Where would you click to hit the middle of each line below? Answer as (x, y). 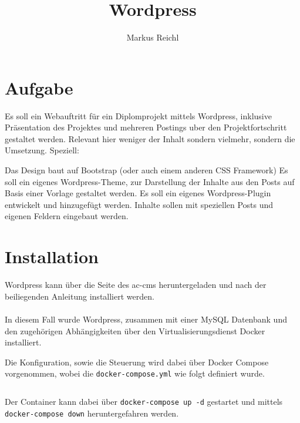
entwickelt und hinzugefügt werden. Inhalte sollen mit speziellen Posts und (139, 204)
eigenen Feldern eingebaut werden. (67, 216)
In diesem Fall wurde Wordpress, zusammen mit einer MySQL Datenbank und (146, 319)
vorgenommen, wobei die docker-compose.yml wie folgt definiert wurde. (135, 373)
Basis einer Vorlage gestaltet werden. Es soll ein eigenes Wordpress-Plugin (138, 193)
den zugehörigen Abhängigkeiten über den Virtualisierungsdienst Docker (135, 330)
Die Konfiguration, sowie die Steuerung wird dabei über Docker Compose (137, 362)
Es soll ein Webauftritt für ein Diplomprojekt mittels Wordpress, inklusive (138, 115)
